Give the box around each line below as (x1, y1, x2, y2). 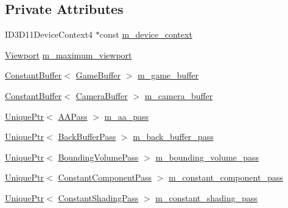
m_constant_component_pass (169, 171, 283, 184)
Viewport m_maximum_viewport (5, 48, 132, 61)
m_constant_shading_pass (155, 191, 258, 204)
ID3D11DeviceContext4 (5, 28, 93, 41)
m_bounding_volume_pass (155, 150, 259, 163)
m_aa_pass (104, 109, 149, 122)
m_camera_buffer (144, 89, 213, 102)
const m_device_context (99, 28, 192, 41)
